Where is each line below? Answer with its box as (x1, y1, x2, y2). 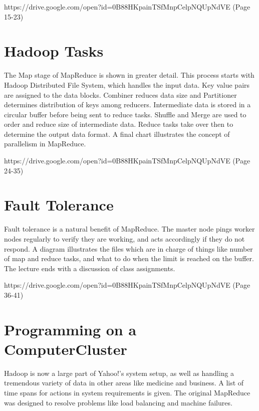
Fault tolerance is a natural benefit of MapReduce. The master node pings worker (4, 224, 255, 234)
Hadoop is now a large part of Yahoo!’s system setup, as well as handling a (4, 367, 234, 378)
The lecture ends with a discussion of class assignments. (4, 263, 175, 273)
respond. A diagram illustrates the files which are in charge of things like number (4, 243, 253, 254)
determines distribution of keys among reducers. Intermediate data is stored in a (4, 99, 251, 110)
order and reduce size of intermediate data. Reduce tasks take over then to (4, 119, 233, 129)
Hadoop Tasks (4, 41, 104, 61)
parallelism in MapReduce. (4, 138, 86, 149)
